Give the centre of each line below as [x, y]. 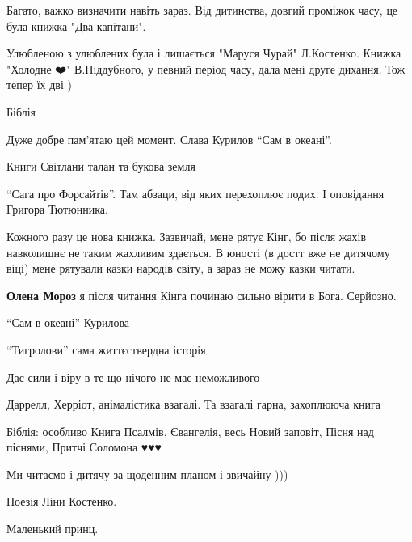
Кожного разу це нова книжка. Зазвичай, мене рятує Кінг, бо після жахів [187, 236]
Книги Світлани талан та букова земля [101, 166]
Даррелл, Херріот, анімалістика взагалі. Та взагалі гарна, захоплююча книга [193, 404]
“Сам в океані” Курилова [68, 322]
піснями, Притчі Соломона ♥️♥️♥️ [84, 447]
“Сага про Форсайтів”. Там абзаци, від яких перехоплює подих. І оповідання [195, 193]
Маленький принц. [53, 529]
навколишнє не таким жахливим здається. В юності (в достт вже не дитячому [198, 252]
